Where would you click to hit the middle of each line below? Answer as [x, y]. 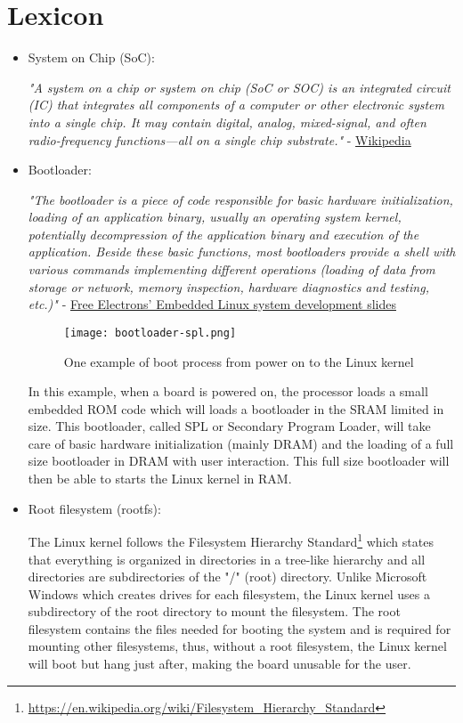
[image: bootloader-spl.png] [150, 333]
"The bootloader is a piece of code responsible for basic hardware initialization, [240, 199]
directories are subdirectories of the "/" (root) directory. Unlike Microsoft [227, 577]
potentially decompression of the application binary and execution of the [223, 234]
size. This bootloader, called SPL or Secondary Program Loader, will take [229, 426]
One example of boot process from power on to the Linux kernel [239, 361]
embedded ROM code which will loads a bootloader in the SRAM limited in [236, 408]
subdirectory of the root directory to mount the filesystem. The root [214, 611]
